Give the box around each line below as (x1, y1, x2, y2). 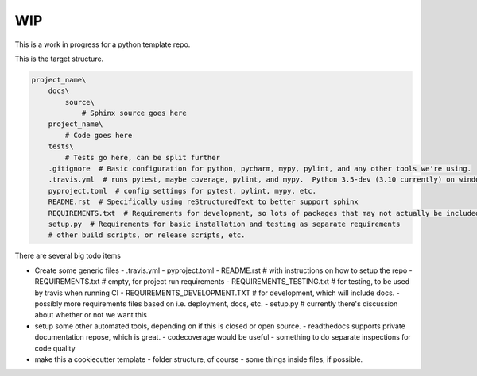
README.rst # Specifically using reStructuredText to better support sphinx (48, 198, 359, 206)
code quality (34, 343, 76, 353)
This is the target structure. (14, 54, 104, 63)
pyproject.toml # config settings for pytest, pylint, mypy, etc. (48, 186, 317, 195)
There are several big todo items (14, 251, 121, 261)
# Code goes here (64, 131, 133, 140)
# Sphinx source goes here (81, 109, 187, 118)
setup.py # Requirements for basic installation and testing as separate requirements (48, 220, 401, 228)
